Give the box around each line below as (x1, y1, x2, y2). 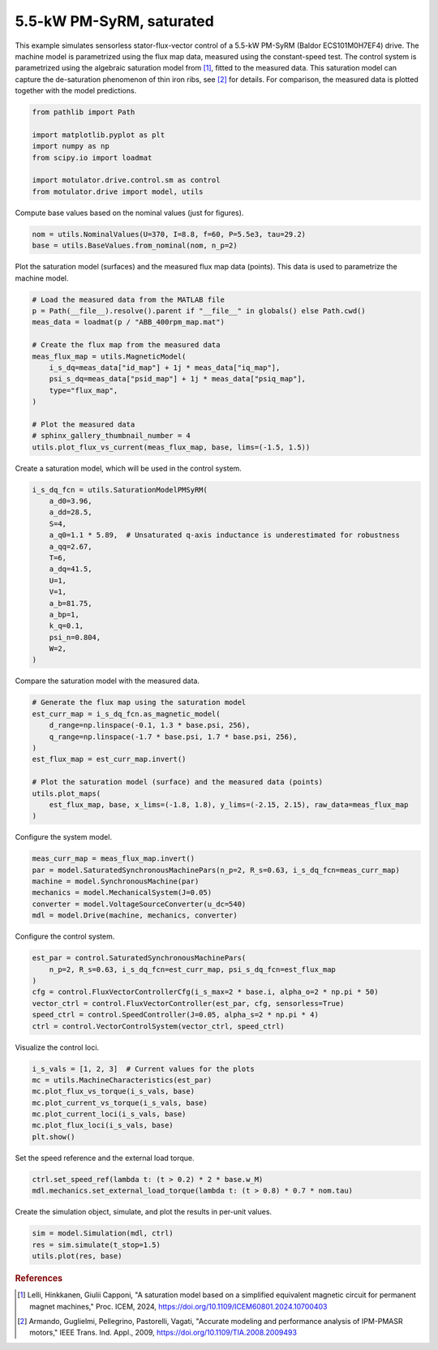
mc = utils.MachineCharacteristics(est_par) (32, 1075, 213, 1085)
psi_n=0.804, (49, 633, 101, 642)
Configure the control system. (15, 931, 115, 941)
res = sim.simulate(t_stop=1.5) (32, 1240, 161, 1249)
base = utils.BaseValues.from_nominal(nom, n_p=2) (32, 241, 238, 251)
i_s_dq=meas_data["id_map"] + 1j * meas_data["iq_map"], (49, 363, 281, 372)
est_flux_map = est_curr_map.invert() (32, 755, 187, 764)
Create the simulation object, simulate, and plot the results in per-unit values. (15, 1207, 272, 1217)
